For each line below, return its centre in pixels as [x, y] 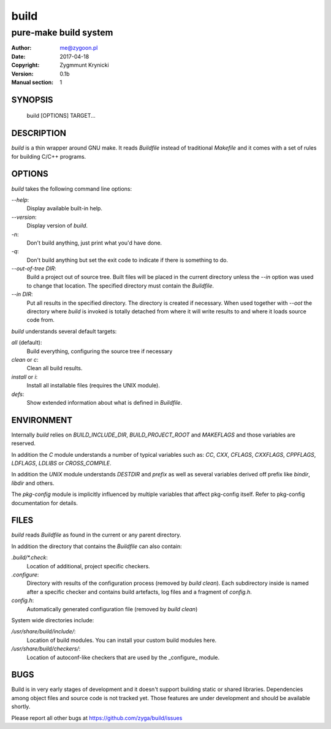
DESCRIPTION [39, 133]
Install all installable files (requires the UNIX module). [93, 386]
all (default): [27, 343]
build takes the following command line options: [71, 189]
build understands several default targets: [64, 331]
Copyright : [25, 65]
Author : [21, 48]
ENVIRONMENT [42, 420]
